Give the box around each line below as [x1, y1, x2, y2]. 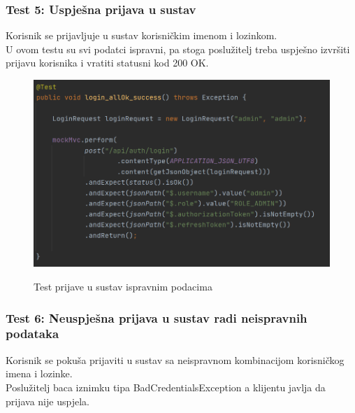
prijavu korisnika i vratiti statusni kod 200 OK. [6, 55, 209, 70]
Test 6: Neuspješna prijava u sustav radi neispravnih [6, 309, 307, 326]
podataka [6, 325, 59, 342]
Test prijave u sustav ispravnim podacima [34, 279, 212, 293]
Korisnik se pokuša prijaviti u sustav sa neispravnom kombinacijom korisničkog [6, 352, 345, 367]
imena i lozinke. [6, 366, 73, 381]
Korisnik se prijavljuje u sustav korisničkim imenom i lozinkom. [6, 28, 277, 43]
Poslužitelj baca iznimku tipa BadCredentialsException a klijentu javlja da [6, 379, 326, 394]
